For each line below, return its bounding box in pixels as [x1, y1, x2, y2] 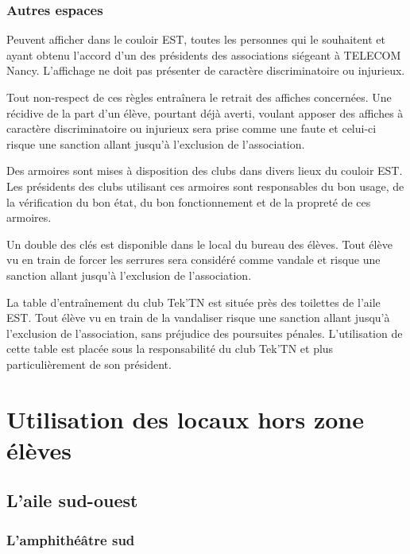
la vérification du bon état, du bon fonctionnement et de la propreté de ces [6, 193, 371, 210]
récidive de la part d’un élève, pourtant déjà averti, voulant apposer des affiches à [6, 104, 404, 121]
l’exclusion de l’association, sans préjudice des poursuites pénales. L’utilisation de [6, 324, 403, 341]
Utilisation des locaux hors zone [6, 402, 364, 435]
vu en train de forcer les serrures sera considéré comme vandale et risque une [6, 251, 381, 268]
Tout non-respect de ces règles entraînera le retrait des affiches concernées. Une [6, 89, 392, 105]
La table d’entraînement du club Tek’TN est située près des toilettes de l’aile [6, 293, 381, 310]
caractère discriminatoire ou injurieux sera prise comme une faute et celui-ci [6, 120, 377, 137]
